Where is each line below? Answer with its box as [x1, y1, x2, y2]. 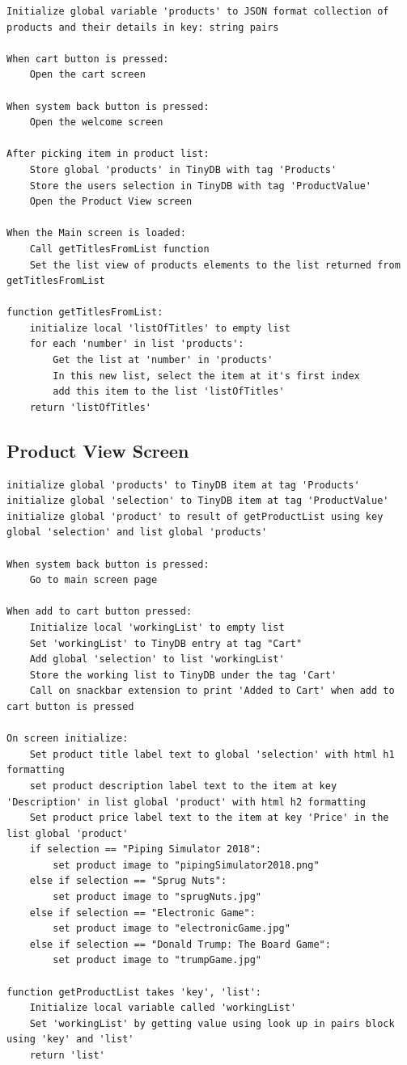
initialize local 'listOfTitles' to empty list [29, 322, 290, 334]
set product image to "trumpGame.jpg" [53, 954, 261, 966]
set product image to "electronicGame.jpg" [53, 923, 290, 935]
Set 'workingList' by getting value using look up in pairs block [29, 1017, 395, 1029]
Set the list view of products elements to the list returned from [29, 259, 401, 271]
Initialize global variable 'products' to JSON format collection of [6, 6, 389, 17]
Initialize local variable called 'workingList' [29, 1002, 296, 1014]
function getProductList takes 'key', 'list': [6, 986, 261, 998]
